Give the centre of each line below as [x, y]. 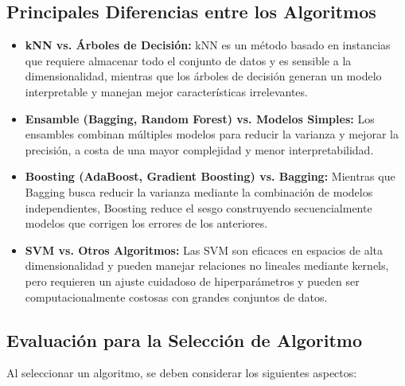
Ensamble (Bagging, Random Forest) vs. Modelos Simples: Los [200, 118]
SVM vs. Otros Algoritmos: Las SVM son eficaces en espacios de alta [204, 250]
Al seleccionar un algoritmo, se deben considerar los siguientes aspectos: [182, 373]
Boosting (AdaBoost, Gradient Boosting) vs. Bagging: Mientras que [210, 176]
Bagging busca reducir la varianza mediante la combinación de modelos [199, 191]
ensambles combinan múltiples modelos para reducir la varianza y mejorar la [212, 134]
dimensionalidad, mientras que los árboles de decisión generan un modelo [203, 76]
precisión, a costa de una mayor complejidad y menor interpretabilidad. [199, 149]
